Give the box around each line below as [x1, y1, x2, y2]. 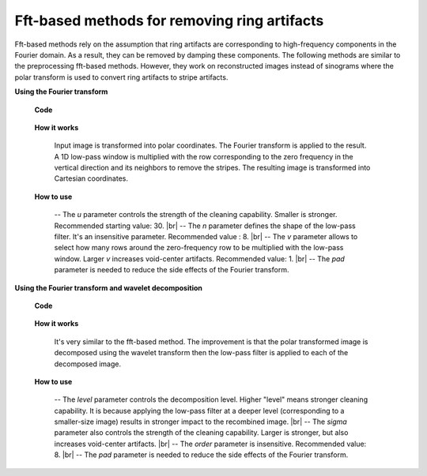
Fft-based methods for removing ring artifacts [14, 12, 324, 29]
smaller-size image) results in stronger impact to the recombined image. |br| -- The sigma [54, 417, 347, 426]
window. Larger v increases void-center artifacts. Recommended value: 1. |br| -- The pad [54, 253, 346, 264]
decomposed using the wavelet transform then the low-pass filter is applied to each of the [54, 348, 349, 358]
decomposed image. [54, 359, 122, 369]
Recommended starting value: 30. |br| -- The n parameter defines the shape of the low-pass [54, 221, 356, 231]
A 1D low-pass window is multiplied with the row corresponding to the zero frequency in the [54, 152, 353, 161]
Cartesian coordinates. [54, 174, 128, 183]
